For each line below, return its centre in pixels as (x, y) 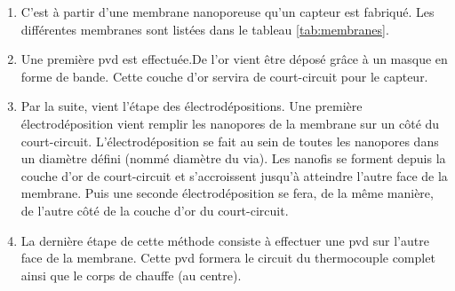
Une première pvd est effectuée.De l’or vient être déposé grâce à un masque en (234, 59)
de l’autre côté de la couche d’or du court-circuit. (155, 210)
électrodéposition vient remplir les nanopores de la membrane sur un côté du (230, 123)
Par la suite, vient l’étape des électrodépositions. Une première (192, 106)
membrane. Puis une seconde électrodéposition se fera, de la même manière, (227, 193)
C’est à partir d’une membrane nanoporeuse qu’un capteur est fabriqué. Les (227, 12)
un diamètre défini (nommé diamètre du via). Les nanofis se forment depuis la (233, 158)
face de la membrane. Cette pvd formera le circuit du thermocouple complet (228, 258)
